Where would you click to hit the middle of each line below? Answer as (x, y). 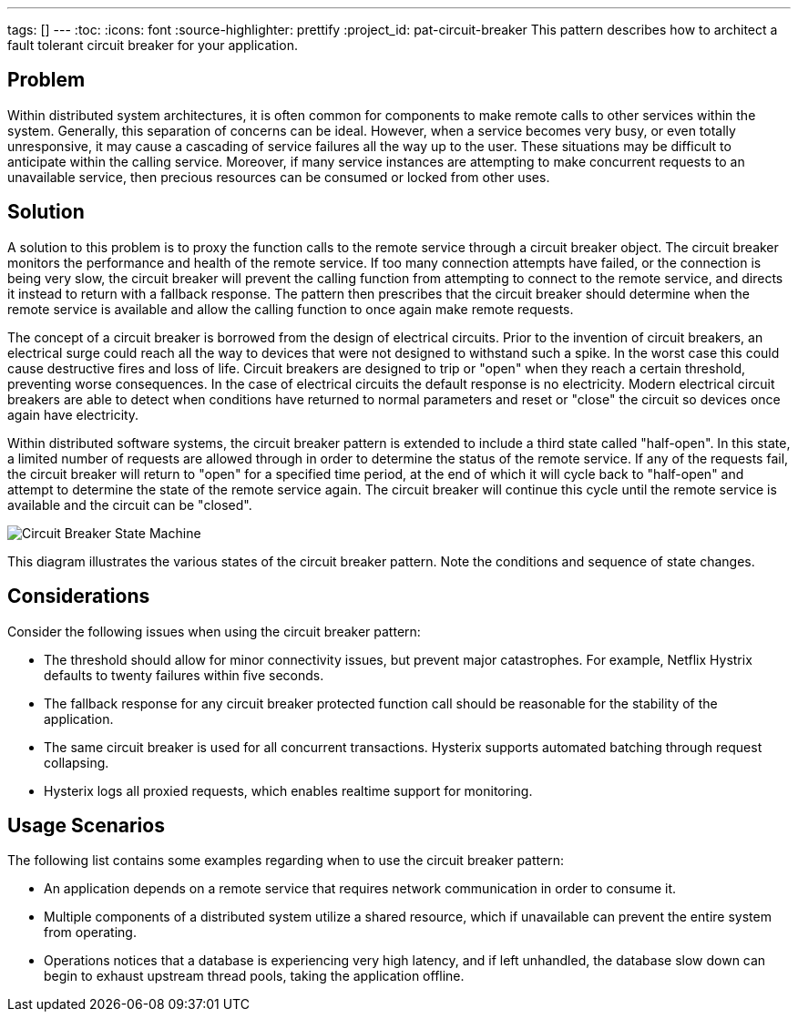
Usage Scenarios (86, 825)
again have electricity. (73, 414)
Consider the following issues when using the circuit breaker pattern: (214, 631)
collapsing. (77, 762)
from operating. (90, 932)
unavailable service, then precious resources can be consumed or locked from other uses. (279, 177)
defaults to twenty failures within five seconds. (184, 675)
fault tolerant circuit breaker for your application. (153, 45)
